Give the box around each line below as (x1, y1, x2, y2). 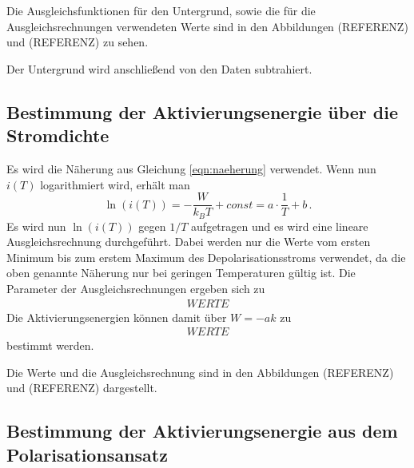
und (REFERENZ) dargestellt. (6, 379, 157, 396)
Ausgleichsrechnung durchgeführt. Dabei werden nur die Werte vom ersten (6, 233, 371, 250)
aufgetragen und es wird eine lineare (191, 217, 368, 234)
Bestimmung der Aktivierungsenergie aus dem (6, 418, 398, 443)
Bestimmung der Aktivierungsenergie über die (6, 99, 399, 124)
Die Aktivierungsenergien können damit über (6, 308, 227, 325)
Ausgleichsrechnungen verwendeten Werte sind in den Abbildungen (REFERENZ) (6, 18, 408, 34)
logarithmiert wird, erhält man (40, 176, 190, 192)
